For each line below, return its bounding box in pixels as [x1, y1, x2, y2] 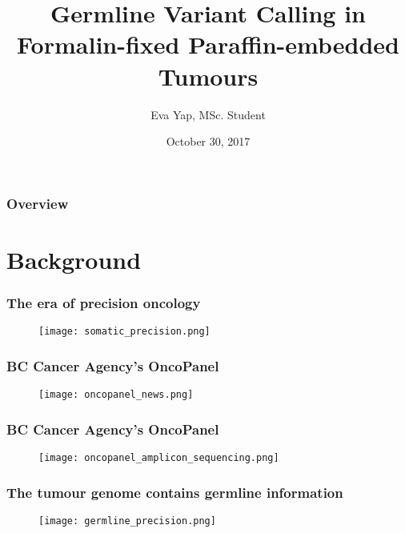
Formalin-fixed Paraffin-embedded [17, 28, 399, 61]
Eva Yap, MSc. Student [150, 106, 266, 122]
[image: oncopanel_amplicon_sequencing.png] [38, 451, 279, 463]
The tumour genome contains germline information [6, 482, 343, 502]
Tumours [158, 59, 259, 92]
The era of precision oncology [6, 292, 201, 312]
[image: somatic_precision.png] [38, 326, 211, 338]
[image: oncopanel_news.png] [38, 389, 194, 401]
